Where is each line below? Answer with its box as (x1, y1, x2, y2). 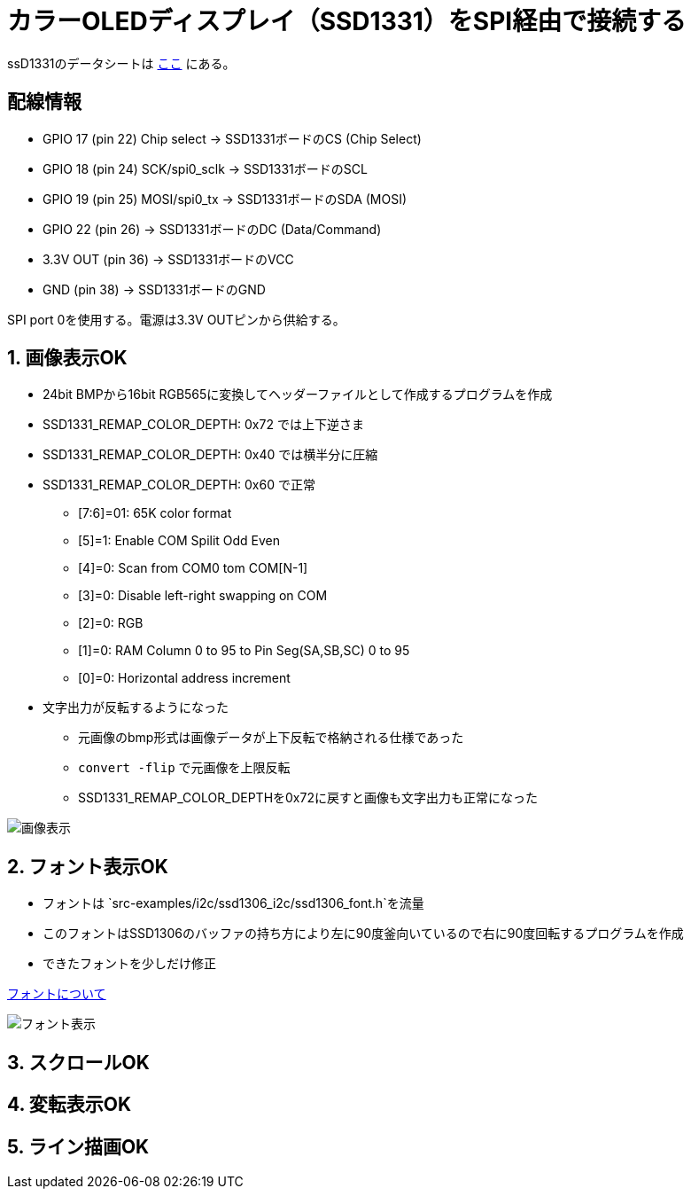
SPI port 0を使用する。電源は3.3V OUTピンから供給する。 (7, 311, 345, 327)
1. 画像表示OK (7, 347, 128, 370)
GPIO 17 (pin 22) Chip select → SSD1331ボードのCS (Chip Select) (43, 130, 422, 146)
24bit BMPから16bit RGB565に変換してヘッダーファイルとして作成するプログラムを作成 (43, 387, 553, 403)
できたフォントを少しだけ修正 (43, 956, 216, 972)
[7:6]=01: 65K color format (78, 505, 232, 521)
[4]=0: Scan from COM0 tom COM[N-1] (78, 560, 308, 576)
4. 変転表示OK (7, 1093, 132, 1116)
